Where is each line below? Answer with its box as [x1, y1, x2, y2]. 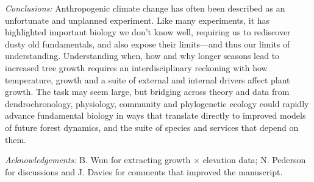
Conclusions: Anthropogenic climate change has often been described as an [5, 2, 285, 14]
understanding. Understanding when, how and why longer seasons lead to [5, 49, 280, 62]
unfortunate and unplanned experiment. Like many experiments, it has [5, 13, 270, 26]
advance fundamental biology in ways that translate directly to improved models [5, 109, 306, 122]
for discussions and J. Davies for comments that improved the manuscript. [5, 165, 283, 178]
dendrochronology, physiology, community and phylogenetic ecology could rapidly [5, 97, 309, 110]
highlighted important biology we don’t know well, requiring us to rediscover [5, 26, 291, 38]
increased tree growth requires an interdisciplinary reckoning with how [5, 61, 268, 74]
